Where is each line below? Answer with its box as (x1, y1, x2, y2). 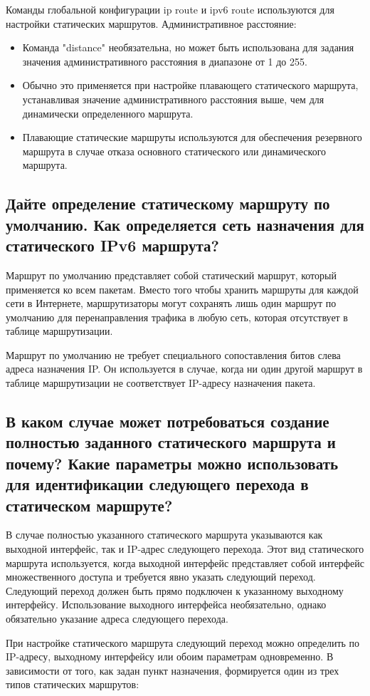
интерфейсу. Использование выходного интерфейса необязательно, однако (6, 597, 327, 612)
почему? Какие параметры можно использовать (6, 452, 339, 474)
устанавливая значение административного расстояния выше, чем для (22, 91, 324, 106)
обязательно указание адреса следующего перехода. (6, 611, 228, 625)
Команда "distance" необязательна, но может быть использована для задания (22, 40, 354, 55)
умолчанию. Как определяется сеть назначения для (6, 213, 364, 235)
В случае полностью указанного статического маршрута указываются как (6, 527, 323, 542)
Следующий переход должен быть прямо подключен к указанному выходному (6, 583, 344, 598)
